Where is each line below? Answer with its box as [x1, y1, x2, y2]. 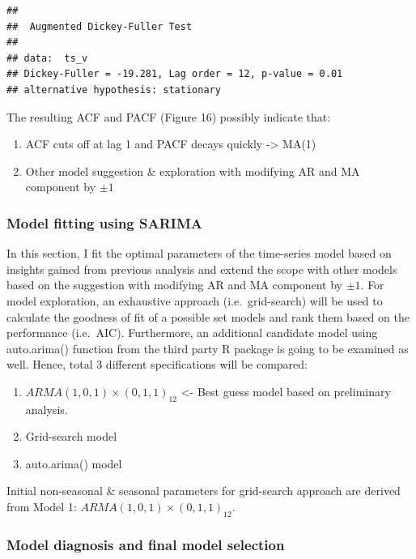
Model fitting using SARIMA [6, 212, 203, 233]
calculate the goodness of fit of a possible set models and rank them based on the [6, 308, 410, 325]
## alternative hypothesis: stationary [6, 83, 221, 96]
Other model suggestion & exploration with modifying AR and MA [25, 162, 360, 179]
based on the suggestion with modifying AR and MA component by [6, 276, 343, 293]
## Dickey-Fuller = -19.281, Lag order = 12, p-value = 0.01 [6, 68, 343, 80]
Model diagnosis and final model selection [6, 534, 285, 554]
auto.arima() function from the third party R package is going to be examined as [6, 339, 409, 356]
